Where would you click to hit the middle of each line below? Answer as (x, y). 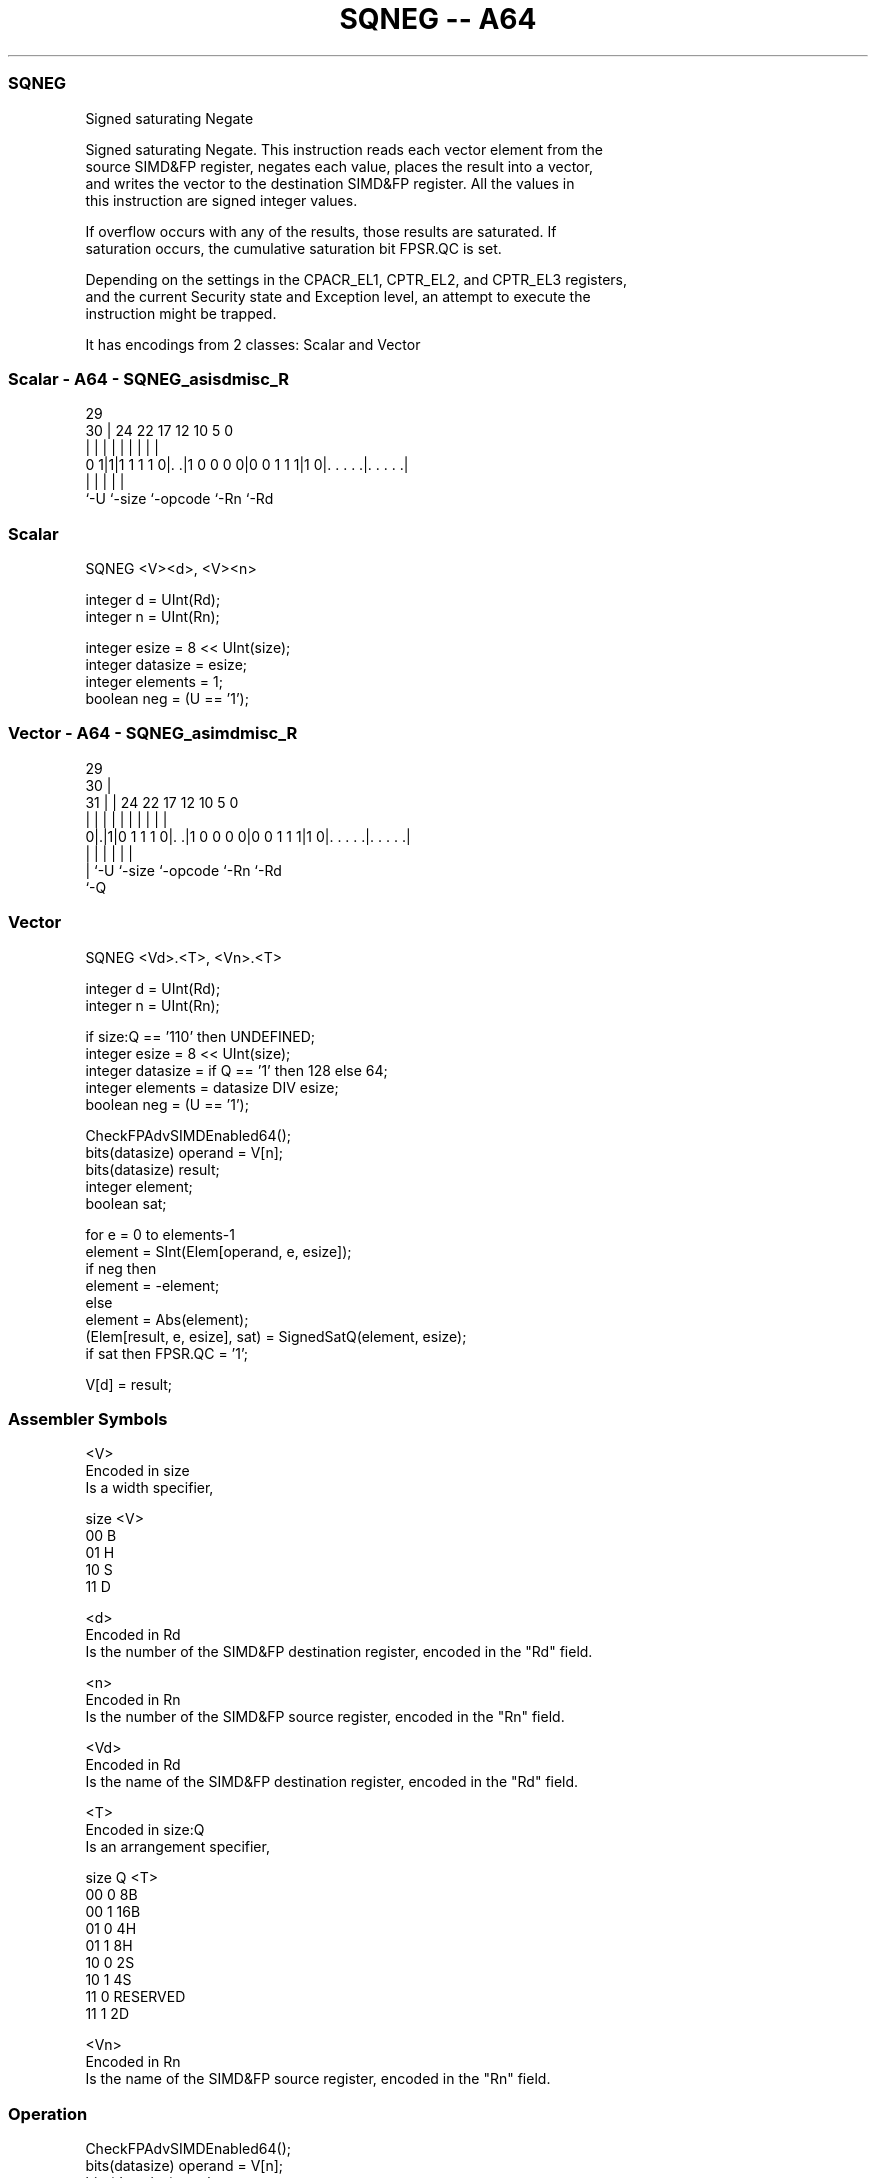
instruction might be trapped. (181, 313)
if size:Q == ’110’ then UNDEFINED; (200, 1036)
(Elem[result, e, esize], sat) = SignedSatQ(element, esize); (276, 1336)
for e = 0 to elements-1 (160, 1234)
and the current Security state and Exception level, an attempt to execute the (338, 296)
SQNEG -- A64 (438, 19)
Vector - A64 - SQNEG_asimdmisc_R (153, 733)
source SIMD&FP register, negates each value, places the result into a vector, (339, 166)
